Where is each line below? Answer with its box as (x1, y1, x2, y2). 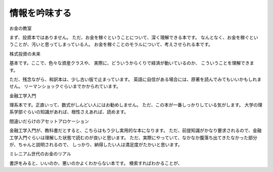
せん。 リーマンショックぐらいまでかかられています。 (9, 83, 121, 89)
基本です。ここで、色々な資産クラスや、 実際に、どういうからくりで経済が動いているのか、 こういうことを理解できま (9, 60, 255, 66)
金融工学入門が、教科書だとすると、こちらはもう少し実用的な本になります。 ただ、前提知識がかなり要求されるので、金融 (9, 128, 262, 134)
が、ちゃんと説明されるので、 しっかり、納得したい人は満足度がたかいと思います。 (9, 142, 183, 148)
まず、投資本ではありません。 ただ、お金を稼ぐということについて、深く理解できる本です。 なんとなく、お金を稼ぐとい (9, 34, 258, 40)
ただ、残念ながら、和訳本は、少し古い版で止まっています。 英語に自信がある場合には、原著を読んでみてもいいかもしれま (9, 76, 262, 82)
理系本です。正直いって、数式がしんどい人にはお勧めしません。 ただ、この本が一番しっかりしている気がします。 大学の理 (9, 102, 262, 108)
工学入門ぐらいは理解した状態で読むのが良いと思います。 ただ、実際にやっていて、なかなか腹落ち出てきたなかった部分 (9, 134, 257, 141)
